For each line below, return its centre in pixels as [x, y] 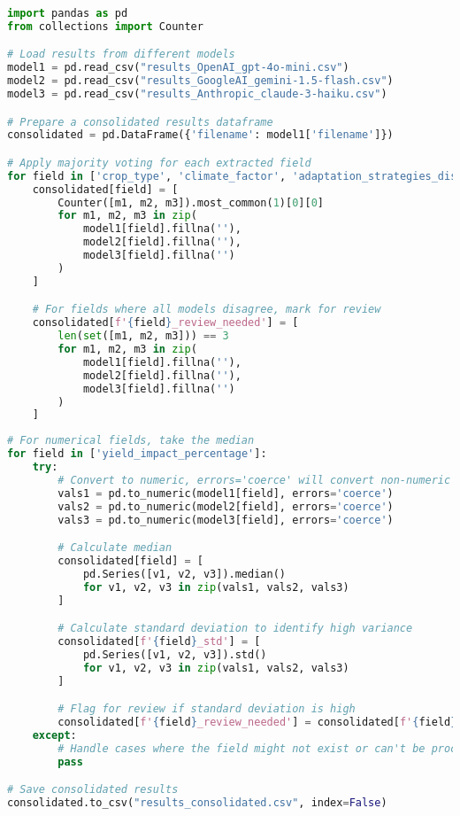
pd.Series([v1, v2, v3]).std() [175, 654]
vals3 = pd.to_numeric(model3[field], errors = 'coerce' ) [226, 520]
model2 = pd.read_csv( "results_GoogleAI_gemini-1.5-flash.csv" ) [200, 81]
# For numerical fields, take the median [131, 441]
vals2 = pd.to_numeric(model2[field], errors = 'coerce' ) [226, 506]
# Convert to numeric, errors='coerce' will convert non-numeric [254, 480]
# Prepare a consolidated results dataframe [140, 122]
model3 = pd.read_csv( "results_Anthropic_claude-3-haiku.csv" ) [197, 94]
